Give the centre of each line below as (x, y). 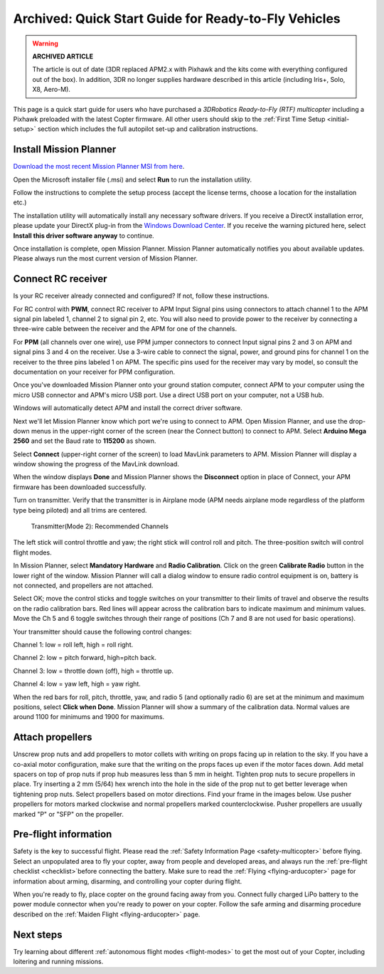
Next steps (38, 934)
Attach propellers (53, 737)
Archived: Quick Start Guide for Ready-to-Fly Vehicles (177, 19)
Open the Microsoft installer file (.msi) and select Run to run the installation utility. (133, 179)
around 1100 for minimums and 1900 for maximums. (89, 717)
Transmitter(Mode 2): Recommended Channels (100, 526)
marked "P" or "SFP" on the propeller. (69, 814)
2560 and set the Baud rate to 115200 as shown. (85, 441)
